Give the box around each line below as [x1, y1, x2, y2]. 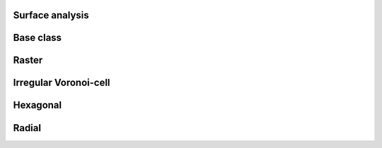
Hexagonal [13, 99, 62, 111]
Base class [13, 32, 62, 44]
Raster [13, 54, 43, 66]
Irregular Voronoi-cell [13, 77, 110, 89]
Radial [13, 122, 42, 134]
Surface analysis [13, 9, 89, 21]
